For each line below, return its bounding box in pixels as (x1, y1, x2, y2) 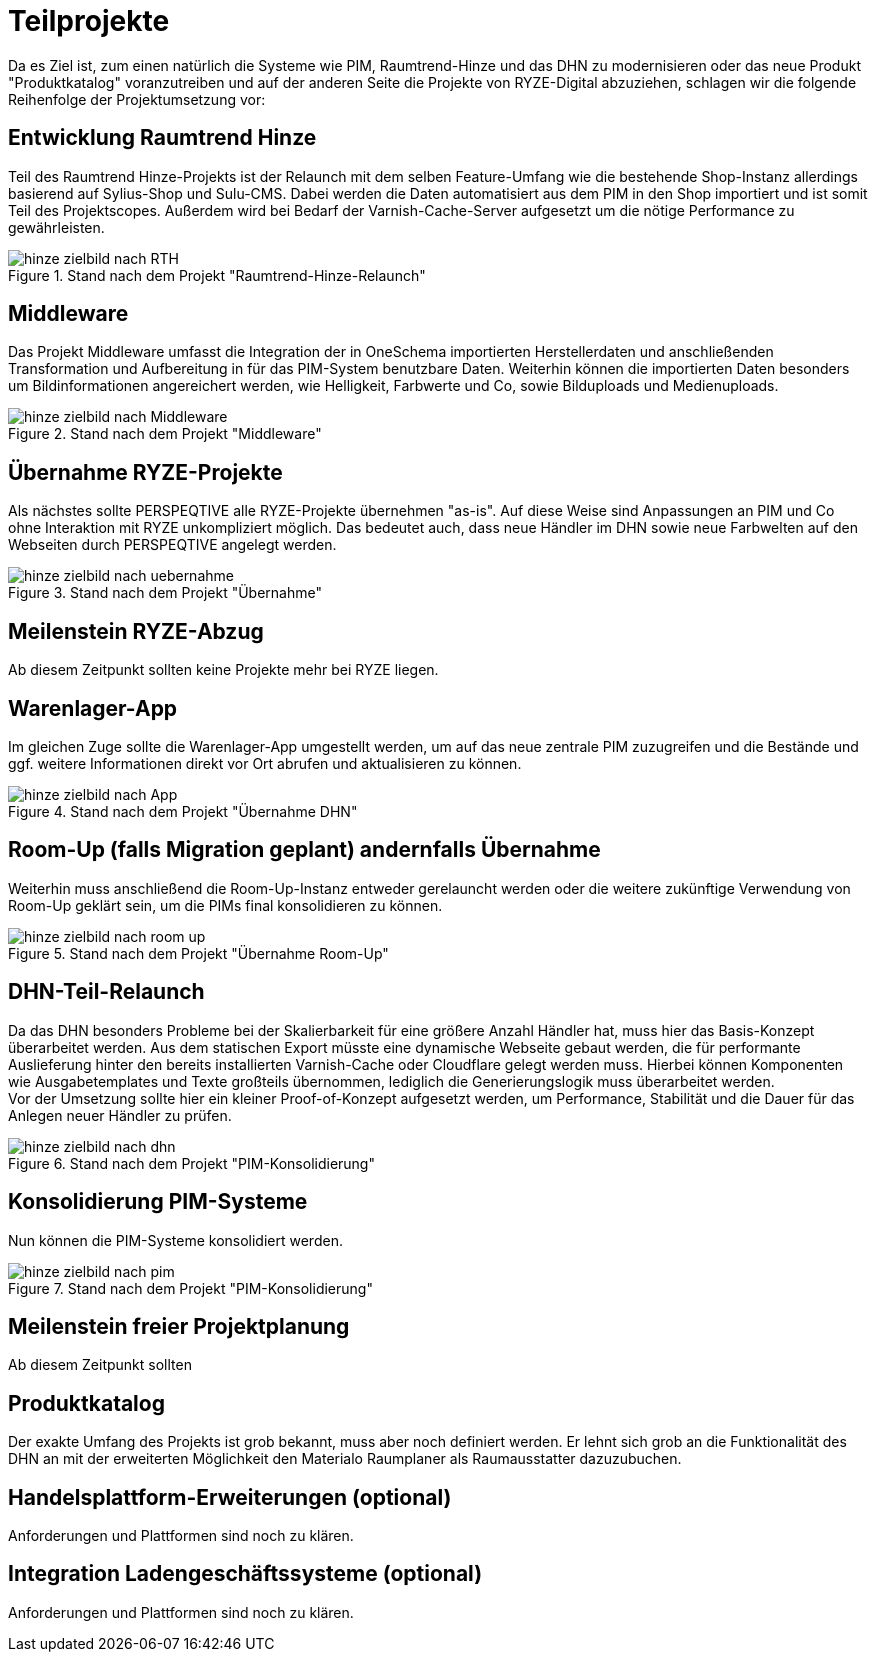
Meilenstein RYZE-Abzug (8, 618, 264, 644)
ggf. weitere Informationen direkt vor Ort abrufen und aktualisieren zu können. (8, 754, 522, 772)
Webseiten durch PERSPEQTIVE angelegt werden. (8, 536, 337, 554)
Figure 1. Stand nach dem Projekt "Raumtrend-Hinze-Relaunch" (8, 266, 426, 284)
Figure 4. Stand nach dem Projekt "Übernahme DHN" (8, 802, 358, 820)
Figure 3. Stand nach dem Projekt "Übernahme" (8, 584, 322, 602)
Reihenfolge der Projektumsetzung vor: (8, 90, 266, 108)
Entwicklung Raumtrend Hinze (8, 125, 317, 151)
